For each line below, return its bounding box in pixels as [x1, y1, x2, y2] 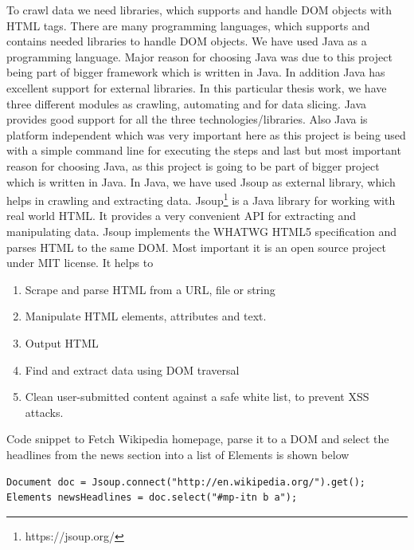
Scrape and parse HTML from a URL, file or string [25, 281, 275, 297]
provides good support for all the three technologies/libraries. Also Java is [6, 111, 368, 128]
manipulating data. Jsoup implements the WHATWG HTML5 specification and [6, 222, 396, 239]
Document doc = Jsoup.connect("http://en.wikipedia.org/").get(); [6, 476, 366, 488]
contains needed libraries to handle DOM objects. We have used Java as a [6, 33, 367, 49]
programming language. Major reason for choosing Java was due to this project [6, 48, 393, 65]
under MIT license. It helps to [6, 254, 154, 271]
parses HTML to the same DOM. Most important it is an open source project [6, 238, 386, 255]
